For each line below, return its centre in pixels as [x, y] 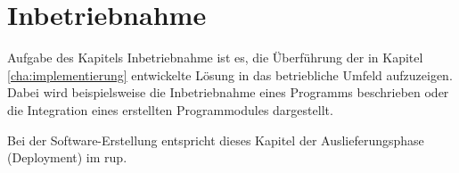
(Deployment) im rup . [67, 157]
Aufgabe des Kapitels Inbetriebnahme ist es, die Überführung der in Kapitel [215, 58]
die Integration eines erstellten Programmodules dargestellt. [170, 109]
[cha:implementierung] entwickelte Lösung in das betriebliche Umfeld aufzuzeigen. [230, 74]
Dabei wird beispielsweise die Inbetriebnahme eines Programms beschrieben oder [228, 92]
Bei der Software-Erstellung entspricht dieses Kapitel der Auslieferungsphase [216, 140]
